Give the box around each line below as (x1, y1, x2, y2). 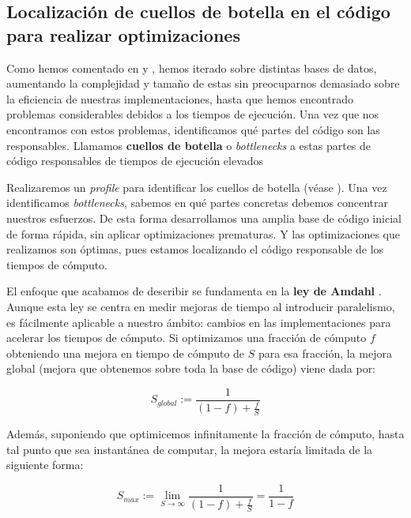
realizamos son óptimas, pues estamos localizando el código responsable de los (6, 241, 384, 257)
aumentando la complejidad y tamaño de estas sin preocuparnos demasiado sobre (6, 75, 400, 92)
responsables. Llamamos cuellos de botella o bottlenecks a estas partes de (6, 137, 371, 153)
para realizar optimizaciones (6, 22, 240, 47)
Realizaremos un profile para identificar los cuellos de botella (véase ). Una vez (6, 178, 387, 195)
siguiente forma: (6, 456, 84, 473)
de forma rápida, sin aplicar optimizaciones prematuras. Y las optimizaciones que (6, 225, 400, 242)
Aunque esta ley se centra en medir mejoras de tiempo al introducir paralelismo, (6, 298, 395, 314)
